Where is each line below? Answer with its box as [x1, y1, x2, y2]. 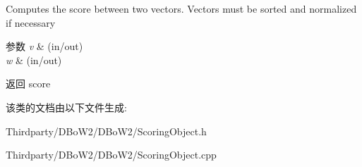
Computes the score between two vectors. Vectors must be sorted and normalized [6, 1, 357, 16]
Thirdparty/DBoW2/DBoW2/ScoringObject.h [6, 123, 207, 138]
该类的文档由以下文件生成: [6, 99, 127, 114]
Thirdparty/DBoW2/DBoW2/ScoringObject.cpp [6, 147, 217, 162]
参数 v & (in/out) [6, 39, 83, 54]
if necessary [6, 15, 56, 30]
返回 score [6, 76, 51, 91]
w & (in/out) [6, 52, 62, 67]
